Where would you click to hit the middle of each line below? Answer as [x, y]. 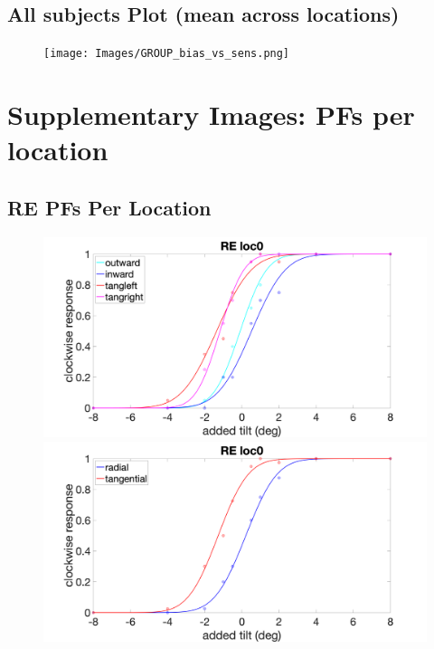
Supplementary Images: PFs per [211, 115]
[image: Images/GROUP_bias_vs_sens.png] [167, 54]
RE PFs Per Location [109, 207]
